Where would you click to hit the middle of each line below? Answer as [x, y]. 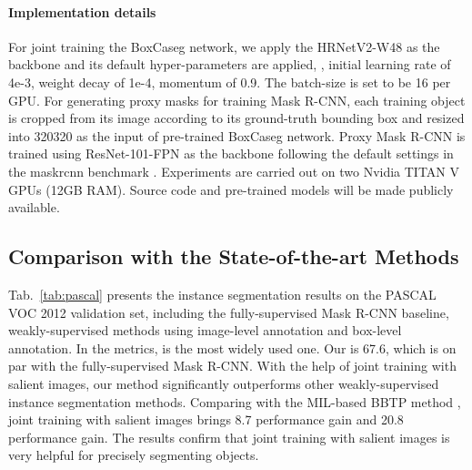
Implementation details [82, 11]
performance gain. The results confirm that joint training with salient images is [229, 437]
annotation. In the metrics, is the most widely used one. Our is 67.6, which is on [232, 347]
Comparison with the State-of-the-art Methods [234, 256]
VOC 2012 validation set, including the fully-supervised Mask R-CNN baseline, [229, 312]
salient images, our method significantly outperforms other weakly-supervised [224, 383]
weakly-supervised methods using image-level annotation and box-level [205, 330]
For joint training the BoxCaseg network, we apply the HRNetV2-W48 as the [224, 46]
